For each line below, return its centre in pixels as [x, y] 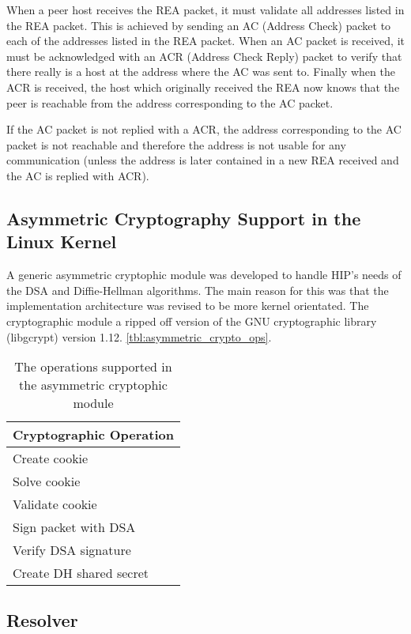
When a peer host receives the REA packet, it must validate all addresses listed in [205, 9]
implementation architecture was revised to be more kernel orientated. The [188, 306]
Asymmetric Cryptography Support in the [184, 218]
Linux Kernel [62, 242]
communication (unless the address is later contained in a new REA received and [203, 160]
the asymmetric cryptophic [93, 385]
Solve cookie [47, 481]
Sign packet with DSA [74, 527]
